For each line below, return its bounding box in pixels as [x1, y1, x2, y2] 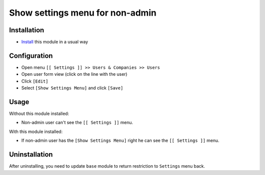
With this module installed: [9, 129, 63, 134]
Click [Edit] [21, 78, 49, 84]
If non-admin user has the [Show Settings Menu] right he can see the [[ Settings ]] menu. [21, 137, 219, 144]
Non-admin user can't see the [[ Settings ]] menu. [21, 120, 133, 126]
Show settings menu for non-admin [9, 7, 157, 18]
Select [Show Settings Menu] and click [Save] [21, 85, 124, 91]
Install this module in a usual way [21, 39, 88, 45]
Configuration [9, 51, 53, 60]
